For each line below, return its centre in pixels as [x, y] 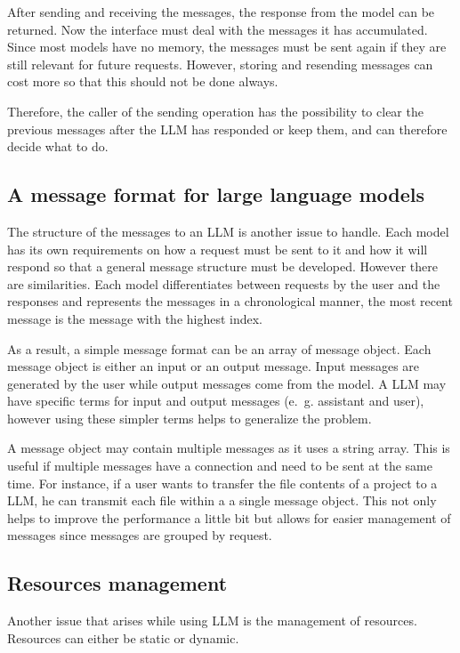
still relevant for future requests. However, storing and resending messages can [220, 64]
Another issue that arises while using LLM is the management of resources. [212, 621]
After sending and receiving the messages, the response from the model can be [221, 12]
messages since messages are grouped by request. [140, 535]
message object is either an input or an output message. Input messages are [214, 366]
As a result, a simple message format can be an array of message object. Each [219, 348]
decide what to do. [58, 146]
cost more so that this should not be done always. [143, 81]
